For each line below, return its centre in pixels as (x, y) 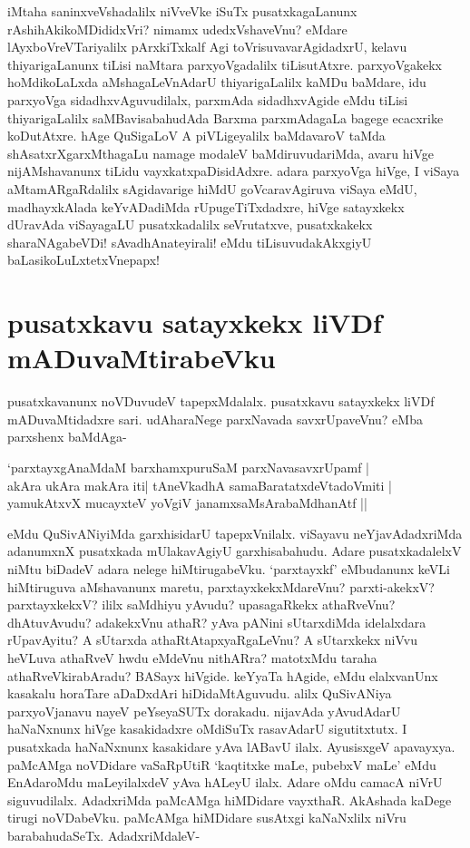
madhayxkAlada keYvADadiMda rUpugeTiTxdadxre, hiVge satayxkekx (206, 206)
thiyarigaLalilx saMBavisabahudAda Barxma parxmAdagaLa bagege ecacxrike (225, 117)
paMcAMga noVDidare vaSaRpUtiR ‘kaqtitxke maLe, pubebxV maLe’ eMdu (222, 764)
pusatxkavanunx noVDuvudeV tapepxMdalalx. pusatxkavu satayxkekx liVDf (221, 401)
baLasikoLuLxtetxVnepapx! (83, 260)
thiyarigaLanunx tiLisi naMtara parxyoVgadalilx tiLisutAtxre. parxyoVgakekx (225, 64)
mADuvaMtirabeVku (142, 358)
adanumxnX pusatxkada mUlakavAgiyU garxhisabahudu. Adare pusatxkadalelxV (235, 551)
